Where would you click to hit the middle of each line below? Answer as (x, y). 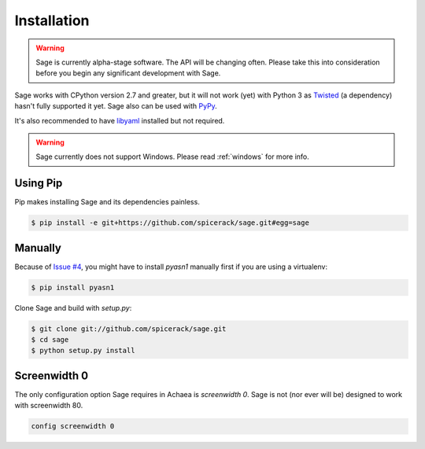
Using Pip (39, 184)
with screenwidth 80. (49, 406)
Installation (52, 20)
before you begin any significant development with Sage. (128, 73)
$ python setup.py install (83, 351)
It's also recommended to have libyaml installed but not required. (120, 120)
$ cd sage (50, 340)
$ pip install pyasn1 (73, 287)
